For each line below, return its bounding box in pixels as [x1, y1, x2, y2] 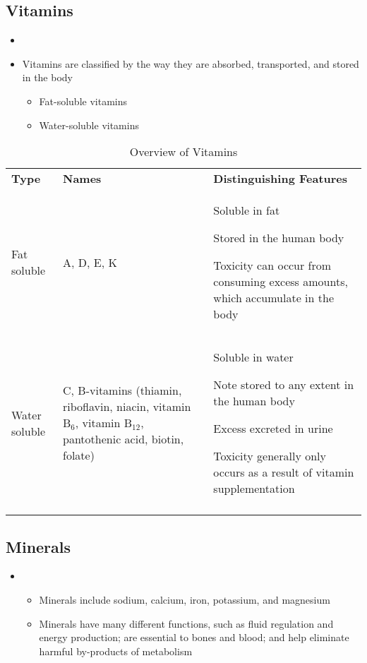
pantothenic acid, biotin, [63, 431, 184, 448]
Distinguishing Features [213, 170, 348, 187]
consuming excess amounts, [213, 273, 348, 290]
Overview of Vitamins [129, 143, 238, 160]
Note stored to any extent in [213, 376, 354, 393]
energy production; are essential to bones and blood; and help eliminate [39, 630, 349, 645]
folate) [63, 447, 95, 464]
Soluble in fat [213, 202, 280, 219]
